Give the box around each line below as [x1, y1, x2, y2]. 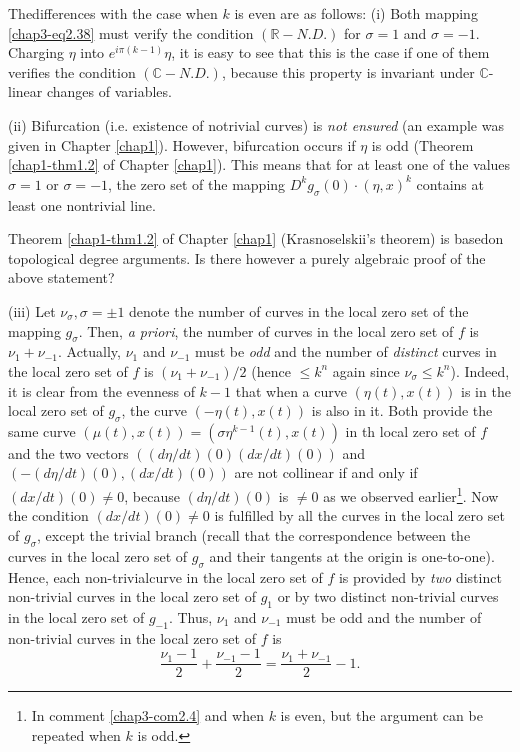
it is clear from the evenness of [8, 380, 195, 401]
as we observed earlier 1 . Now [323, 483, 499, 506]
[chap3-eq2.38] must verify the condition [8, 22, 254, 43]
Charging [8, 42, 65, 63]
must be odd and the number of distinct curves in [195, 341, 497, 362]
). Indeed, [450, 360, 510, 381]
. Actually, [57, 341, 121, 362]
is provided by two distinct [338, 566, 502, 587]
